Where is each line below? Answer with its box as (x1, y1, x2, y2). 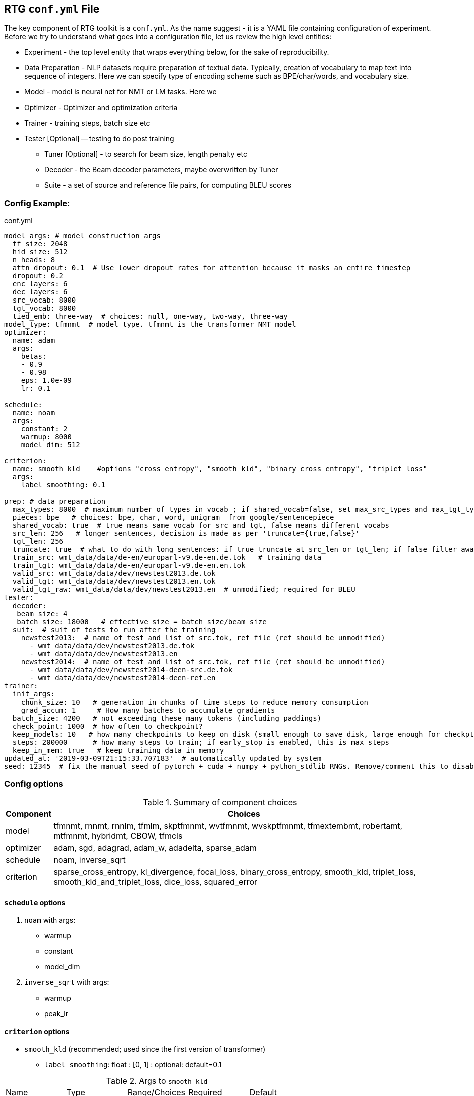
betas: (21, 352, 47, 361)
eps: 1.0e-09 (21, 376, 72, 385)
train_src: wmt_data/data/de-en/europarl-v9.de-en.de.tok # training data (12, 553, 322, 562)
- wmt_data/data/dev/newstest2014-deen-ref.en (29, 674, 216, 682)
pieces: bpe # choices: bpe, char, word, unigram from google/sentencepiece (12, 513, 334, 522)
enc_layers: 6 (12, 280, 68, 288)
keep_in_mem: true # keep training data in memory (12, 746, 224, 755)
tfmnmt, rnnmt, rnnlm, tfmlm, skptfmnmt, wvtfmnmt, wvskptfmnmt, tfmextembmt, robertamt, (53, 820, 403, 831)
